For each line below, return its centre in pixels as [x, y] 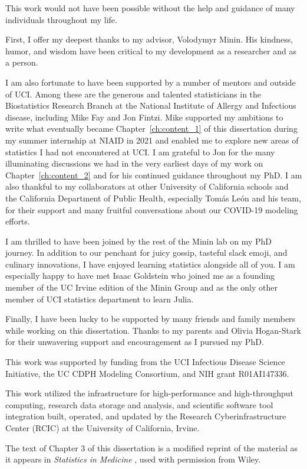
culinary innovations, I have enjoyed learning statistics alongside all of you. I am [150, 264]
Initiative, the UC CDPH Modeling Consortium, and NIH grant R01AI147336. [147, 373]
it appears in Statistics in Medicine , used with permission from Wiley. [133, 459]
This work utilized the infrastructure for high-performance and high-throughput [150, 393]
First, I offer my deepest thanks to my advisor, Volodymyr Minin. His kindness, [149, 39]
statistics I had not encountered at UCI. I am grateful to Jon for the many [140, 152]
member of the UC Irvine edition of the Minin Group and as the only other [141, 287]
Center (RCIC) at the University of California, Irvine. [103, 428]
